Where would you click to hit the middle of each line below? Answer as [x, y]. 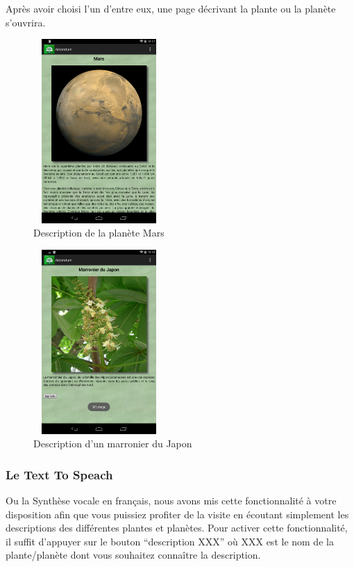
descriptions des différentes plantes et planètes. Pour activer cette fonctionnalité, [177, 528]
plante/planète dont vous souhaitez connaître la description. [133, 555]
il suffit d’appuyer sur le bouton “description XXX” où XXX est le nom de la [170, 541]
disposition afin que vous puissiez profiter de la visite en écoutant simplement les [177, 514]
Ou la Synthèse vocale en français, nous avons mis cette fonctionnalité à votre [171, 500]
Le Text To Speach [59, 474]
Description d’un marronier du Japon [113, 444]
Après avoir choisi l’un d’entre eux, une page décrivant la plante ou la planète [171, 8]
